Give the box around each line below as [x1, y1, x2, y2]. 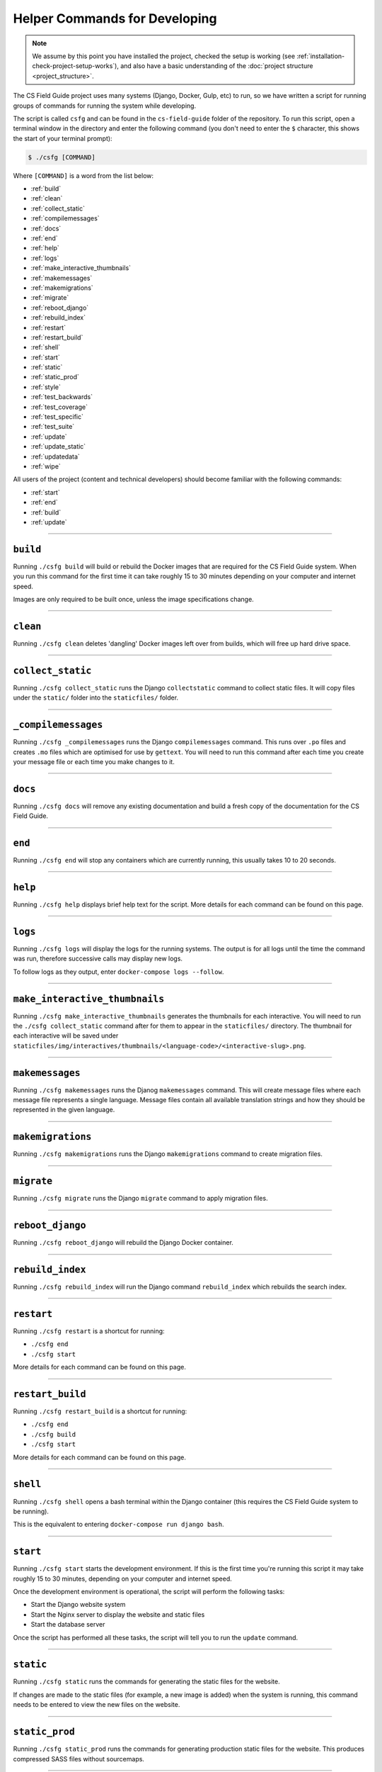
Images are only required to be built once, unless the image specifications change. [13, 595, 254, 603]
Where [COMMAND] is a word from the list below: [13, 171, 154, 180]
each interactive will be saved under [13, 1031, 119, 1040]
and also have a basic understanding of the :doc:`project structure [120, 62, 313, 70]
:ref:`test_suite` [30, 422, 75, 431]
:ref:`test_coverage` [30, 403, 88, 411]
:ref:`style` [30, 383, 62, 391]
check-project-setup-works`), [32, 62, 120, 70]
